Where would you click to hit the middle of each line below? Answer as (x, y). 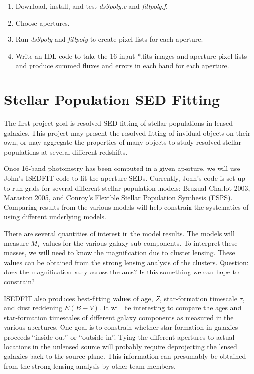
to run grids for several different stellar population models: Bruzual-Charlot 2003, (127, 187)
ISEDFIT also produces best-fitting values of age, (79, 298)
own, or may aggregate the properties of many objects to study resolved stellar (123, 142)
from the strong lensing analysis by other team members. (90, 365)
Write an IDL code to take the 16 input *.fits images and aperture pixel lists (131, 55)
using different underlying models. (55, 217)
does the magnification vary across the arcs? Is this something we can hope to (121, 272)
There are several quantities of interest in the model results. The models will (119, 233)
